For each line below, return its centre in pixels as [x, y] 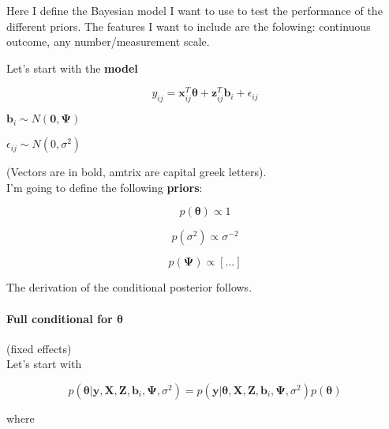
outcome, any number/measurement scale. [108, 41]
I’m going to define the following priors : [105, 187]
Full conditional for [60, 318]
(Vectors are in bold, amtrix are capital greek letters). [137, 172]
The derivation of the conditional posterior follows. [129, 287]
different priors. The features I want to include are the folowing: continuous [189, 26]
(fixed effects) [39, 348]
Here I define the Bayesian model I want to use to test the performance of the [194, 10]
